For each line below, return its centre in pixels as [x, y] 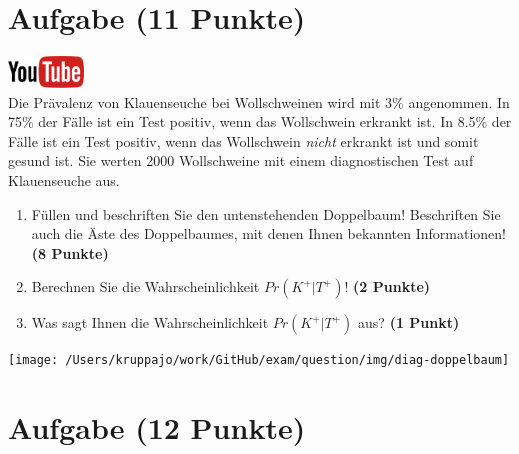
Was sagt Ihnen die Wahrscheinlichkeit [150, 322]
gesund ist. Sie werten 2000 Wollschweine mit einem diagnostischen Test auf [241, 160]
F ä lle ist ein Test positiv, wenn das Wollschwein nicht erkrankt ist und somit [243, 140]
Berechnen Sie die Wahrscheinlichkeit [145, 286]
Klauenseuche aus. [64, 179]
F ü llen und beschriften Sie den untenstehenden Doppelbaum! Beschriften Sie [266, 213]
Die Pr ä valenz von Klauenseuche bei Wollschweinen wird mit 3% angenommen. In [259, 101]
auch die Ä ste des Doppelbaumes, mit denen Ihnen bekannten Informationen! [268, 233]
